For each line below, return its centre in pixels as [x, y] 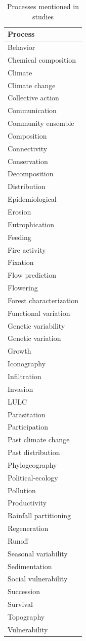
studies [43, 16]
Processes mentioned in [43, 6]
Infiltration [25, 376]
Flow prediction [32, 275]
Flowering [23, 288]
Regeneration [28, 528]
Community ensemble [41, 123]
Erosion [19, 211]
